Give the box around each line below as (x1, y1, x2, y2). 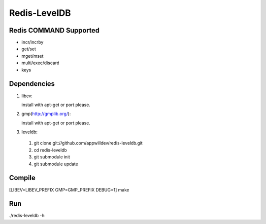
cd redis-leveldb (33, 147, 67, 153)
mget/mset (21, 53, 44, 59)
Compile (9, 174, 35, 182)
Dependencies (9, 79, 55, 88)
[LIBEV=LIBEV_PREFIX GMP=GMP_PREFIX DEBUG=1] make (9, 187, 130, 192)
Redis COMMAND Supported (9, 26, 100, 35)
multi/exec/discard (21, 60, 60, 66)
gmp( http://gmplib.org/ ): (21, 111, 71, 117)
